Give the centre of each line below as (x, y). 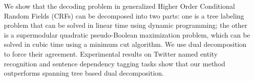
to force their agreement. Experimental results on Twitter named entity (111, 53)
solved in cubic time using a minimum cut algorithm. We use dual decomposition (125, 44)
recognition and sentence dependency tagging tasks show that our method (115, 63)
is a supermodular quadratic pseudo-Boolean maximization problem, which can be (127, 34)
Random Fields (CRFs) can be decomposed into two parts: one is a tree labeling (124, 15)
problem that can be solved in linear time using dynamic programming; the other (126, 25)
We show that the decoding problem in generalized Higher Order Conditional (119, 6)
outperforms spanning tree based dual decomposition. (84, 73)
